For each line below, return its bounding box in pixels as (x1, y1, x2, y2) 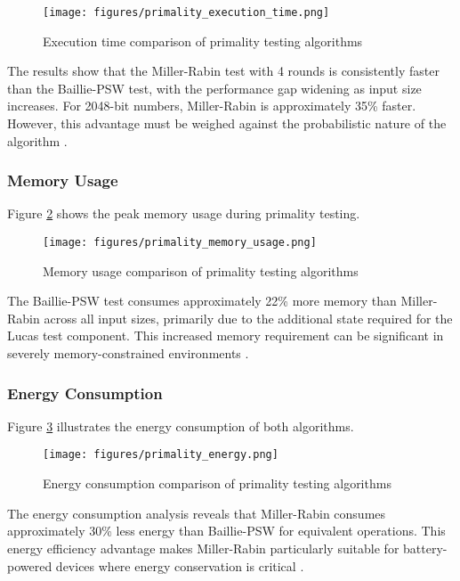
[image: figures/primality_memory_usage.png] (43, 236, 317, 250)
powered (7, 556, 52, 575)
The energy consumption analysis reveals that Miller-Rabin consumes (7, 503, 386, 522)
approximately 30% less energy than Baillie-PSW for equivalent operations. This (7, 521, 446, 540)
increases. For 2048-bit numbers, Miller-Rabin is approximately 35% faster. (7, 96, 416, 115)
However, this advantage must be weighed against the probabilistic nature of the (7, 114, 447, 133)
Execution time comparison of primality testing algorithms (43, 31, 363, 50)
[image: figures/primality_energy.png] (43, 448, 278, 462)
